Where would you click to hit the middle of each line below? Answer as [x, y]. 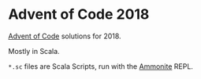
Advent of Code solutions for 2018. [65, 36]
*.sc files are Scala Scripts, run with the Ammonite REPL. [100, 66]
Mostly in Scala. [34, 51]
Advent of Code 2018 [79, 14]
